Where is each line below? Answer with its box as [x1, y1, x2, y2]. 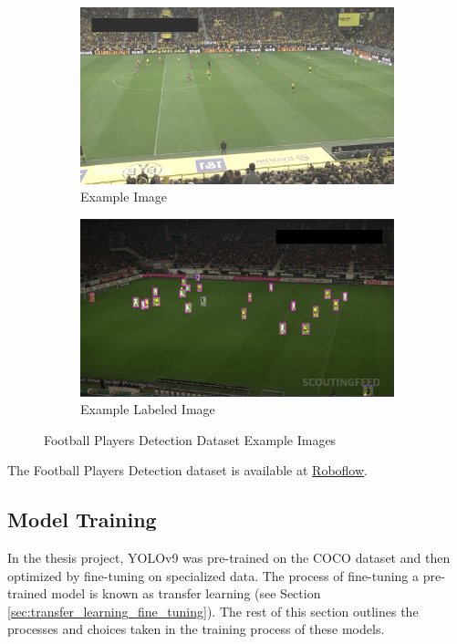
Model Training [7, 505, 157, 534]
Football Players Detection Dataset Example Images [44, 430, 337, 449]
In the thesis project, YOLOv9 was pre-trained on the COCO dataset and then [7, 548, 451, 567]
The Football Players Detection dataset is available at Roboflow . [7, 461, 368, 480]
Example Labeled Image [80, 400, 215, 419]
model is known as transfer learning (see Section [51, 584, 321, 603]
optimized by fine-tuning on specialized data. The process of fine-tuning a [7, 566, 420, 585]
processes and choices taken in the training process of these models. [7, 619, 385, 639]
